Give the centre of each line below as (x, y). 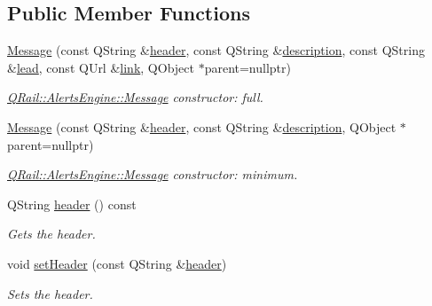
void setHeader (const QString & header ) (117, 263)
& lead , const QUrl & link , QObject (101, 67)
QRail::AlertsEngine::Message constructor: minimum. (153, 174)
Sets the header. (50, 293)
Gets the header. (51, 234)
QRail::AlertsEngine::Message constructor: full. (135, 97)
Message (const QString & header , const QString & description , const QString (216, 50)
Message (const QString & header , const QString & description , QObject (202, 126)
